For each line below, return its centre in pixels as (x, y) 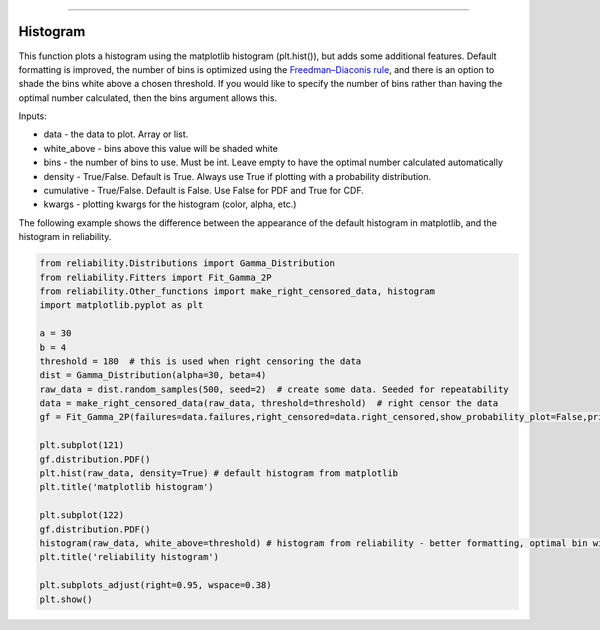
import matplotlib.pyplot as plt (121, 305)
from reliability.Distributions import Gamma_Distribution (187, 263)
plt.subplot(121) (82, 445)
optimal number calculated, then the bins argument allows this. (148, 97)
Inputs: (32, 116)
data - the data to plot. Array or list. (116, 134)
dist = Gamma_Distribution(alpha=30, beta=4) (153, 375)
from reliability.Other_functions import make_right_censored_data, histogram (237, 291)
